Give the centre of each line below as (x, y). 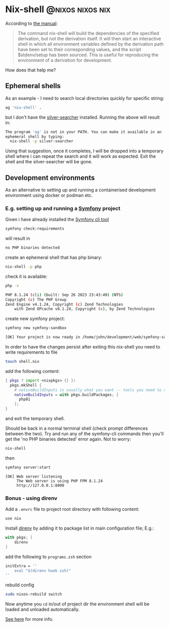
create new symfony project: (35, 319)
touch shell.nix (22, 362)
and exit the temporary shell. (35, 419)
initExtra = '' (21, 566)
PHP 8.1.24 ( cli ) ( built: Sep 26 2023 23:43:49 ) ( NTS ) (64, 295)
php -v (12, 286)
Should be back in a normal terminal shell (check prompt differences (77, 428)
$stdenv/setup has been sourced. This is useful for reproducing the (88, 55)
